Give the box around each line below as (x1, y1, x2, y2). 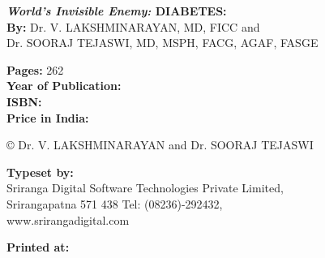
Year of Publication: (6, 77, 122, 94)
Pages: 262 (6, 61, 64, 78)
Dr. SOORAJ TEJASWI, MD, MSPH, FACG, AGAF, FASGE (6, 34, 319, 51)
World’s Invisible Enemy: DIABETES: (6, 2, 227, 19)
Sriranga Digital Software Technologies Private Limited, (6, 179, 284, 196)
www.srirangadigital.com (6, 211, 130, 228)
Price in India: (6, 109, 89, 126)
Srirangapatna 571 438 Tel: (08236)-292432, (6, 195, 223, 212)
